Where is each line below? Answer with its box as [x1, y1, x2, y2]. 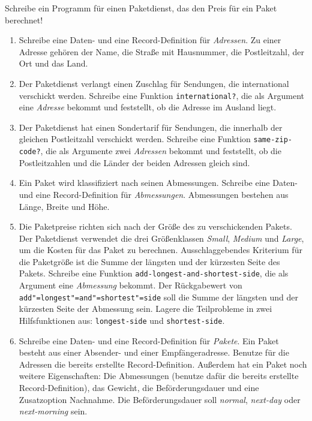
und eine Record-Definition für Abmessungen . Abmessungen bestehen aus [19, 188, 289, 200]
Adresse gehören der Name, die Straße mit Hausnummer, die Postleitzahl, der [19, 45, 304, 58]
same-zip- [253, 136, 292, 145]
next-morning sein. [19, 405, 88, 417]
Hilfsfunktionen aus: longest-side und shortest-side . [19, 314, 225, 326]
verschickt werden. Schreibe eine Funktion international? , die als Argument [19, 89, 305, 101]
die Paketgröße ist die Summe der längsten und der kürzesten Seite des [19, 255, 280, 267]
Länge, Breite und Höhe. [19, 200, 110, 212]
